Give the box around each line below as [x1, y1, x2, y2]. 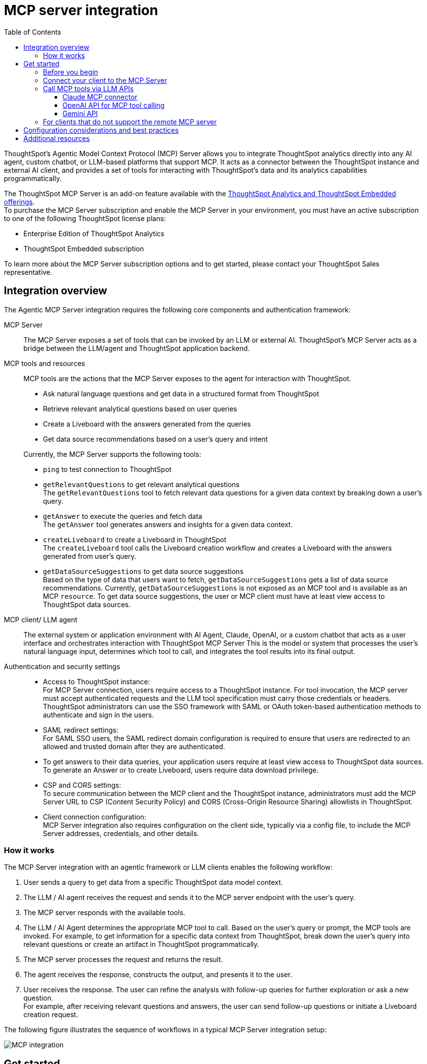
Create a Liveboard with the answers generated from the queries [43, 419, 251, 428]
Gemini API [62, 109, 98, 118]
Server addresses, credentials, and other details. [43, 829, 199, 838]
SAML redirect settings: [43, 725, 119, 734]
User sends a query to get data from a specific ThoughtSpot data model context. [23, 878, 283, 887]
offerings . [4, 197, 35, 206]
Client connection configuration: [43, 812, 146, 821]
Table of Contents [4, 27, 61, 36]
